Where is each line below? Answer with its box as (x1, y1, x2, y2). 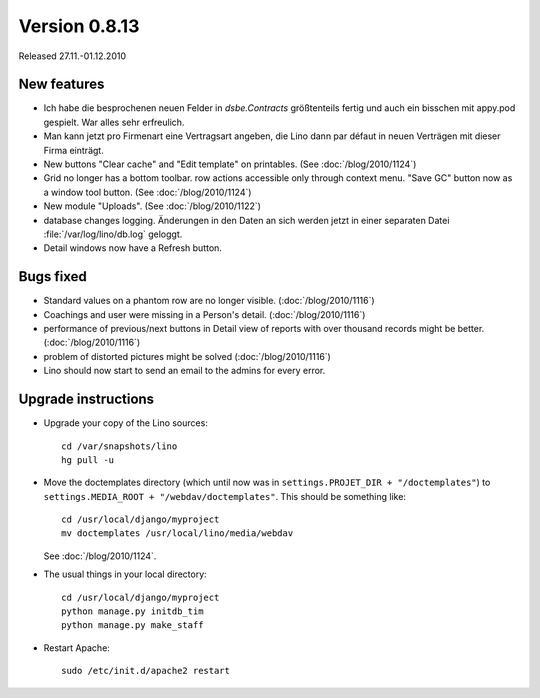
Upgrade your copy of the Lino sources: (43, 417, 209, 429)
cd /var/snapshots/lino (61, 440, 178, 452)
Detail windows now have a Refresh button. (43, 242, 222, 254)
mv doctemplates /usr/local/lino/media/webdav (61, 528, 294, 539)
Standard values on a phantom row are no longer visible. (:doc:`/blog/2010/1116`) (43, 295, 375, 307)
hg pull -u (61, 454, 115, 465)
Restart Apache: (43, 641, 110, 654)
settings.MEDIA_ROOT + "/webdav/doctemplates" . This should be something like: (43, 490, 407, 502)
